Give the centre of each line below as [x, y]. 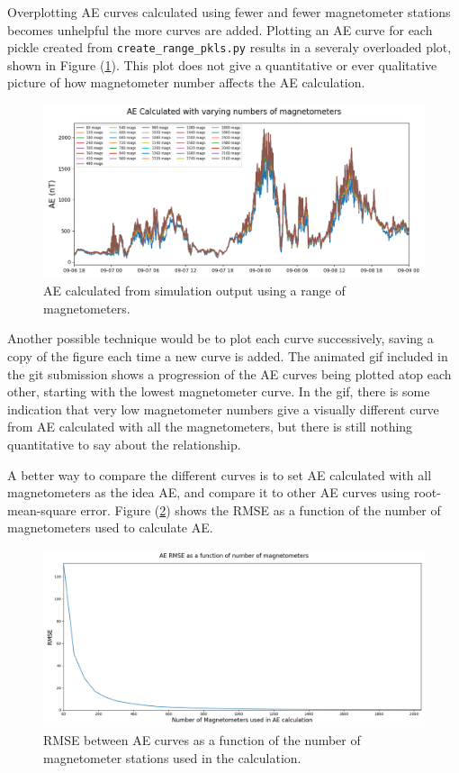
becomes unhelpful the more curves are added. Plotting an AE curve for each [220, 29]
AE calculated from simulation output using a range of [194, 291]
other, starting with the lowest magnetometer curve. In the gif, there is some [219, 391]
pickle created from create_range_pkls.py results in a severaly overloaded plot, [229, 47]
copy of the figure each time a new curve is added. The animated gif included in [228, 355]
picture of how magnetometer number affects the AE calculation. [186, 82]
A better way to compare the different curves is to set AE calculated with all [220, 474]
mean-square [42, 509]
